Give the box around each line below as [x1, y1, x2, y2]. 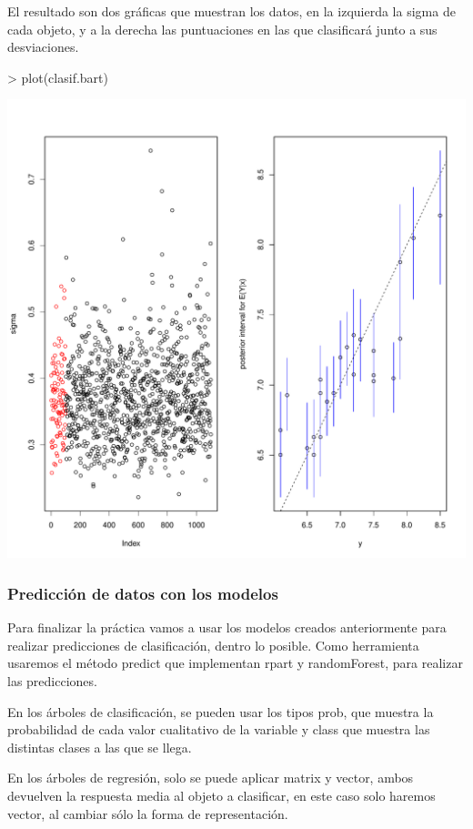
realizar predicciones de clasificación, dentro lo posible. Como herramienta [7, 635, 419, 654]
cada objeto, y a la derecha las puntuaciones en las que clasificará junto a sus [7, 19, 438, 38]
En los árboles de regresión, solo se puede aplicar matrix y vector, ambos [7, 768, 414, 787]
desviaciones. [7, 37, 79, 56]
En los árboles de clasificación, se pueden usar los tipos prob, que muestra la [7, 702, 434, 721]
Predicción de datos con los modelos [7, 581, 278, 604]
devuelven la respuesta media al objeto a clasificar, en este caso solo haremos [7, 785, 436, 804]
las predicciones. [7, 671, 97, 690]
